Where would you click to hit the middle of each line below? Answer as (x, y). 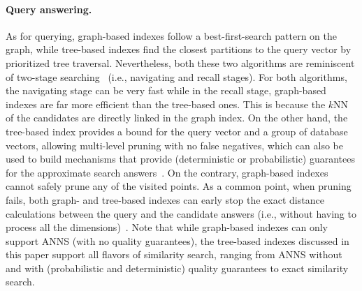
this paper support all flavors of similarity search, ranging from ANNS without (174, 254)
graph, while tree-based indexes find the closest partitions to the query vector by (179, 49)
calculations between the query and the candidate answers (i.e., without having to (181, 213)
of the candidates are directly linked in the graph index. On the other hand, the (177, 118)
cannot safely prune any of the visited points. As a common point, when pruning (179, 186)
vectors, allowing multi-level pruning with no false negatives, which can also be (174, 145)
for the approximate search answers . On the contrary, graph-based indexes (167, 172)
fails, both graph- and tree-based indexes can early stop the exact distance (165, 199)
